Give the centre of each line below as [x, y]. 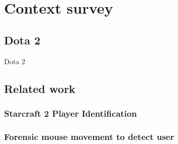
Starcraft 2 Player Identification [71, 113]
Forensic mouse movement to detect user [89, 136]
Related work [40, 88]
